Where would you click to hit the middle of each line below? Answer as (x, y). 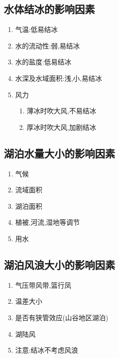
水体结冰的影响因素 (49, 9)
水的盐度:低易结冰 (43, 62)
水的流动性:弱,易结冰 (47, 45)
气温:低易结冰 (36, 29)
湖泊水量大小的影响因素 (59, 153)
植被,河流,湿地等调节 (47, 222)
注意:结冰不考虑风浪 (46, 350)
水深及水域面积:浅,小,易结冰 (59, 78)
